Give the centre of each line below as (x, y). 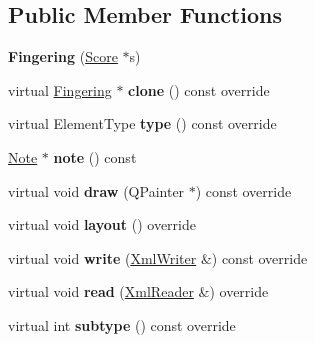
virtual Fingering (60, 89)
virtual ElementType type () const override (142, 123)
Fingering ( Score (63, 56)
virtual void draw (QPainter (96, 190)
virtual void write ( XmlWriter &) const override (158, 257)
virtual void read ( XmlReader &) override (138, 291)
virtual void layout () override (102, 224)
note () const (95, 156)
